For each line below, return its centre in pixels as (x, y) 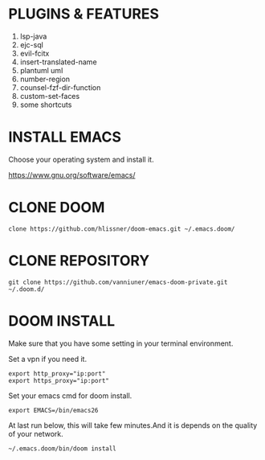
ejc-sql (32, 44)
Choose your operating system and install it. (81, 159)
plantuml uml (41, 70)
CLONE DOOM (57, 208)
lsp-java (33, 36)
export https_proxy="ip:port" (59, 380)
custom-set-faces (50, 96)
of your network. (36, 433)
